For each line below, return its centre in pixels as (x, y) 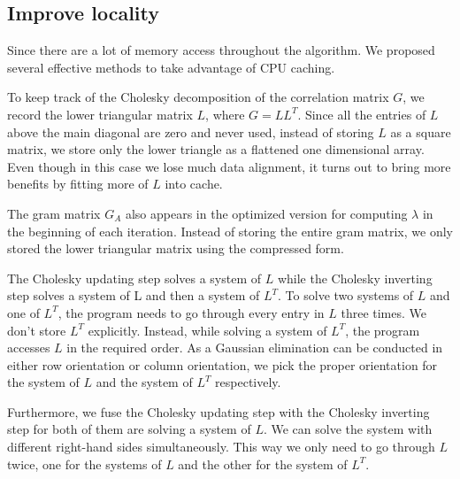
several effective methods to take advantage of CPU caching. (171, 67)
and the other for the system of (263, 464)
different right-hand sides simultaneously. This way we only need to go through (221, 447)
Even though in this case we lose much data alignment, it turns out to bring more (229, 166)
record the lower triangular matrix (100, 114)
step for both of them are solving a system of (129, 429)
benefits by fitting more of (78, 184)
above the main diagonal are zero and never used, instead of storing (191, 131)
